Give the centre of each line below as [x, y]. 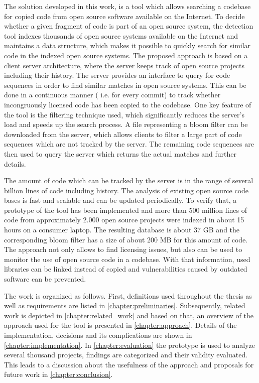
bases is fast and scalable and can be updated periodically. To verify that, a [120, 200]
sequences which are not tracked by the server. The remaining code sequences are [129, 144]
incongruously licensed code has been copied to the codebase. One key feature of [128, 104]
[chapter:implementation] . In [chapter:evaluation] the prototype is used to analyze [130, 345]
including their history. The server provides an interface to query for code [117, 75]
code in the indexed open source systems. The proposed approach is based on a [126, 55]
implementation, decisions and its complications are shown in [98, 335]
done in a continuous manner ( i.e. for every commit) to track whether [112, 95]
